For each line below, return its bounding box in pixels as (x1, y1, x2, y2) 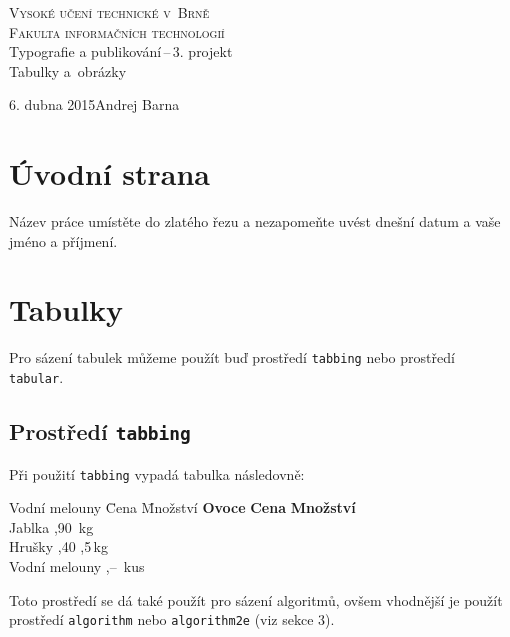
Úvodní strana (9, 153, 211, 194)
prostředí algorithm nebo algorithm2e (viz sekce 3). (9, 609, 335, 630)
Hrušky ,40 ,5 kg (9, 536, 108, 557)
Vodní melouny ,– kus (9, 555, 145, 576)
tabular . (9, 367, 64, 388)
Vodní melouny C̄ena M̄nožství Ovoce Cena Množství (9, 497, 356, 518)
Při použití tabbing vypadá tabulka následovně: (9, 463, 305, 484)
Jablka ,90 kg (9, 516, 94, 537)
